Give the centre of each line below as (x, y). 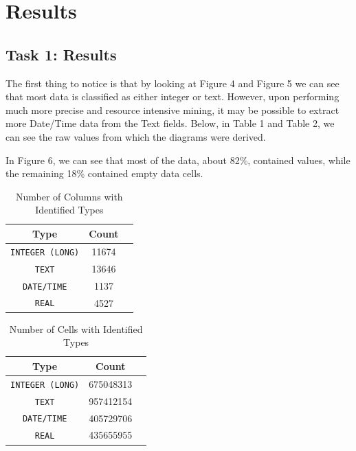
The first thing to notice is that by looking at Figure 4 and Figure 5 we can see (173, 83)
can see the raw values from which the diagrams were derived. (136, 136)
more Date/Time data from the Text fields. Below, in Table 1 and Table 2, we (170, 123)
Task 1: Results (61, 54)
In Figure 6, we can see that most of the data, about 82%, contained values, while (178, 160)
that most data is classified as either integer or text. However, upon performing (173, 96)
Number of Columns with (69, 196)
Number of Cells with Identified (76, 328)
